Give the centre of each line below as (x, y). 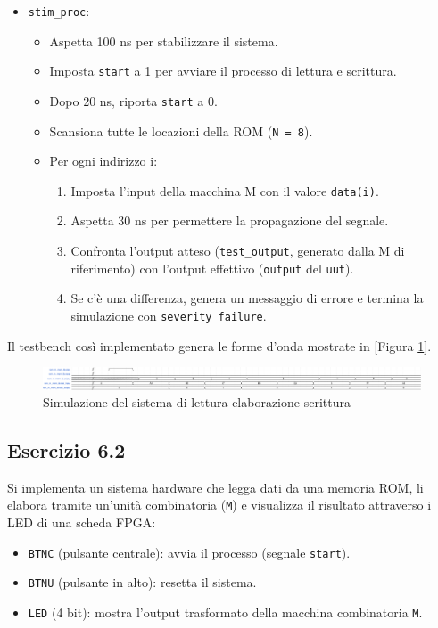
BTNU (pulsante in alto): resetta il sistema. (142, 582)
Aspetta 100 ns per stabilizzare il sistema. (164, 41)
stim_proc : (59, 11)
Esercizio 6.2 (66, 450)
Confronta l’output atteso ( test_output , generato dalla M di (238, 251)
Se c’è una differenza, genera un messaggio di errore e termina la (247, 298)
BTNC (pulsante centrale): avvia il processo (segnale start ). (189, 552)
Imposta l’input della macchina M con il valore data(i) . (225, 190)
